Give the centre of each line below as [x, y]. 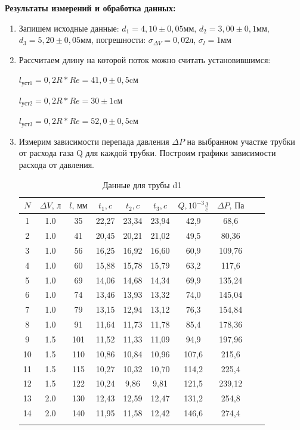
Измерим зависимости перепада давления [94, 141]
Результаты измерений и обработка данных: [90, 8]
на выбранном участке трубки [241, 141]
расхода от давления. [56, 164]
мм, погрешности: [113, 40]
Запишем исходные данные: [69, 28]
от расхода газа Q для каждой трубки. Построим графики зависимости [147, 153]
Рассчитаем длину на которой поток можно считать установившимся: [145, 59]
